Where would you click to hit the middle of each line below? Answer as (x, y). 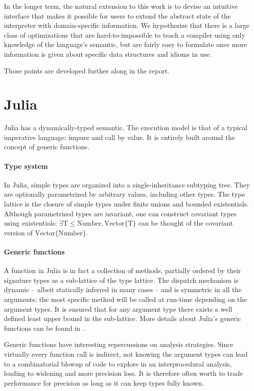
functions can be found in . (44, 328)
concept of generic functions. (47, 147)
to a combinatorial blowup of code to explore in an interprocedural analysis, (118, 363)
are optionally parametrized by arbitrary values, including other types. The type (125, 194)
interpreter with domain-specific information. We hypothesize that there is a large (127, 25)
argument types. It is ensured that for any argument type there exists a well (118, 309)
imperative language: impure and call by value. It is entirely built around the (119, 137)
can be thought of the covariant (185, 223)
